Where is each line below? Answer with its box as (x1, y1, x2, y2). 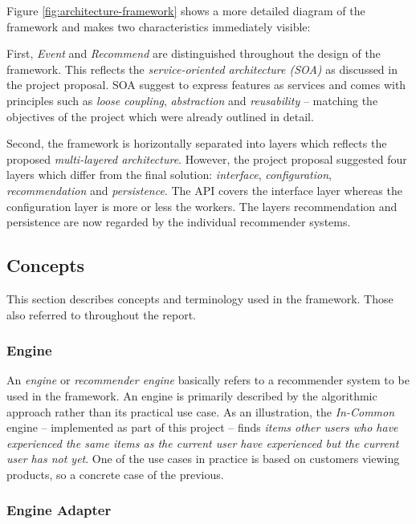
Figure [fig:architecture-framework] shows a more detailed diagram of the (6, 2, 365, 18)
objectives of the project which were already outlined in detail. (6, 108, 314, 124)
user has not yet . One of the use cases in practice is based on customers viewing (6, 450, 400, 467)
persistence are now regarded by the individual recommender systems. (6, 213, 351, 230)
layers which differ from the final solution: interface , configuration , (6, 166, 332, 183)
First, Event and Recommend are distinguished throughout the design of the (6, 45, 381, 62)
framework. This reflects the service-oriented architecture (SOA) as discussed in (6, 60, 398, 77)
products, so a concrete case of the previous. (6, 465, 224, 482)
